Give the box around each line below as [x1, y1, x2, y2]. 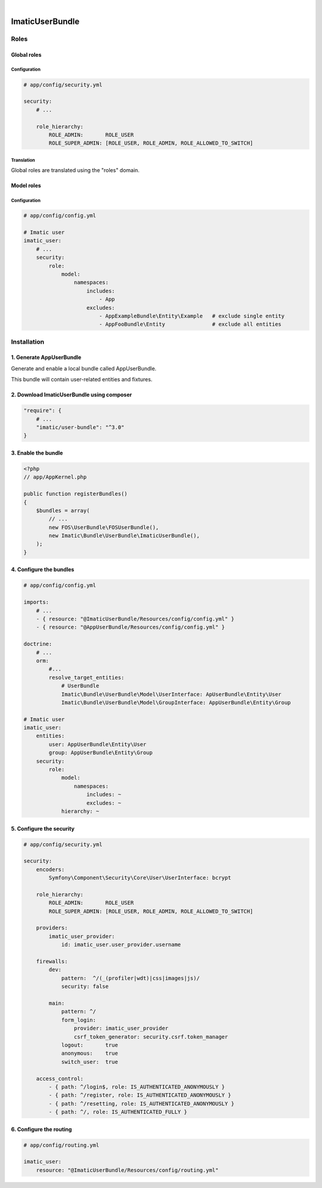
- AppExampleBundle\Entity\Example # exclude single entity [98, 313, 285, 319]
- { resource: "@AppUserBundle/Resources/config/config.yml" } [36, 624, 225, 630]
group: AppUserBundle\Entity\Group [48, 749, 153, 756]
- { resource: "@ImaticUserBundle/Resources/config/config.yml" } [36, 616, 235, 623]
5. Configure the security [11, 825, 75, 832]
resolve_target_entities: [48, 674, 125, 681]
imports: [23, 599, 49, 606]
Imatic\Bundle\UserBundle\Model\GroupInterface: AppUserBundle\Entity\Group [61, 699, 292, 706]
